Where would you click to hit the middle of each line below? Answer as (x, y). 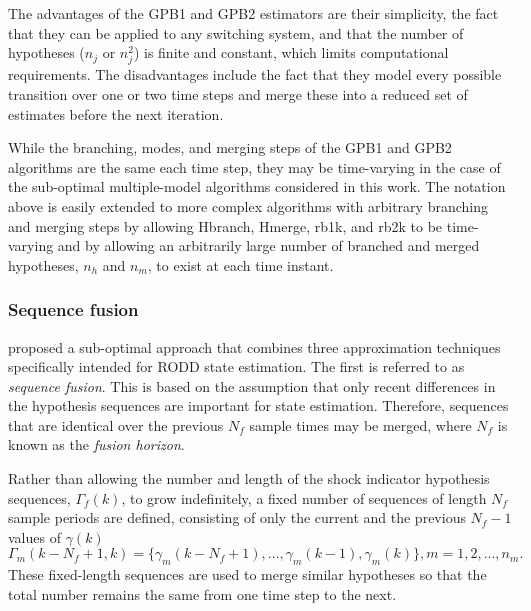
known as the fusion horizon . (96, 444)
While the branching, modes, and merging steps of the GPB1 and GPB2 (230, 147)
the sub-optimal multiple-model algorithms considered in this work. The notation (257, 186)
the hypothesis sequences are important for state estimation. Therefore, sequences (258, 405)
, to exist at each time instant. (240, 264)
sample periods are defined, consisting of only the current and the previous (237, 517)
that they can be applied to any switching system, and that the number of (236, 32)
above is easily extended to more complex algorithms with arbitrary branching (248, 205)
